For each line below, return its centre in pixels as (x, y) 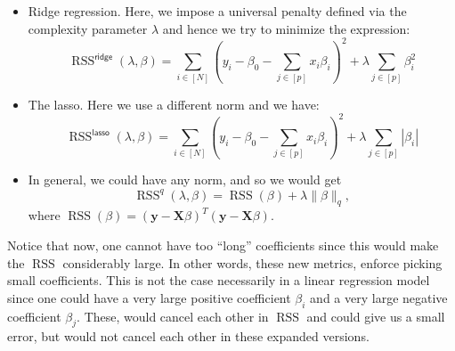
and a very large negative (379, 297)
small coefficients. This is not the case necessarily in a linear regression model (219, 280)
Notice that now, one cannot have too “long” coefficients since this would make (223, 245)
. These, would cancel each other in (173, 316)
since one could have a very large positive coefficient (149, 297)
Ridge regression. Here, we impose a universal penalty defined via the (217, 11)
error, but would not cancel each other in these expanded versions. (188, 336)
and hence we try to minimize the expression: (286, 28)
